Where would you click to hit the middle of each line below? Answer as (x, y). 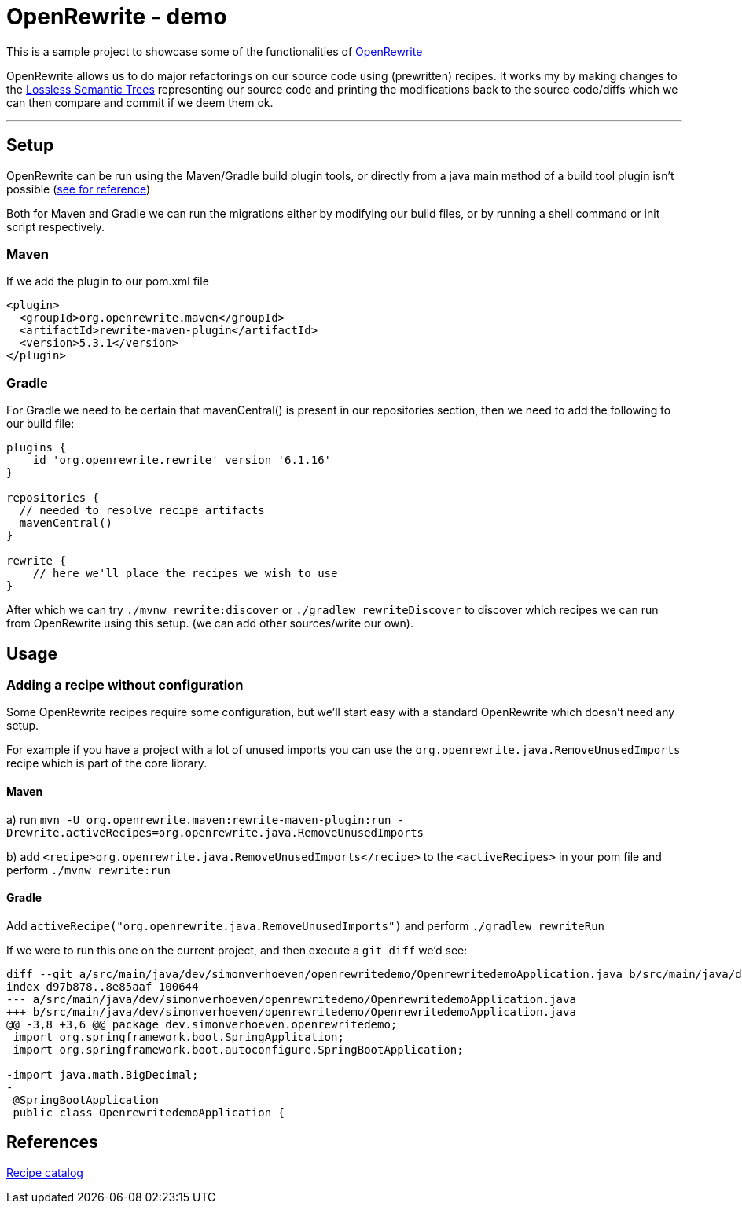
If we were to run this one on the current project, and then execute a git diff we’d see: (237, 950)
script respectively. (56, 226)
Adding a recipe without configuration (125, 684)
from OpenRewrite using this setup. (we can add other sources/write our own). (210, 623)
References (52, 1142)
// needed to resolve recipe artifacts (142, 511)
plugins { (36, 448)
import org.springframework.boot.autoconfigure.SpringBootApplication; (238, 1049)
